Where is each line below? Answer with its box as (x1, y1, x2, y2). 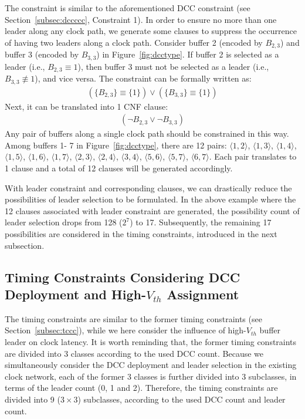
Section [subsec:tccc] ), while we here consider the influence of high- (5, 324, 246, 336)
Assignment (167, 285, 239, 303)
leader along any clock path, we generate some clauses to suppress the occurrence (5, 25, 297, 37)
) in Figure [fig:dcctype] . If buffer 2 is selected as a (96, 48, 279, 60)
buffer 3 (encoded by (5, 48, 79, 60)
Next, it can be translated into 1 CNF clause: (5, 100, 168, 112)
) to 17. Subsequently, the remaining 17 (130, 216, 272, 228)
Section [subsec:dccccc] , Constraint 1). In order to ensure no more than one (5, 13, 277, 25)
